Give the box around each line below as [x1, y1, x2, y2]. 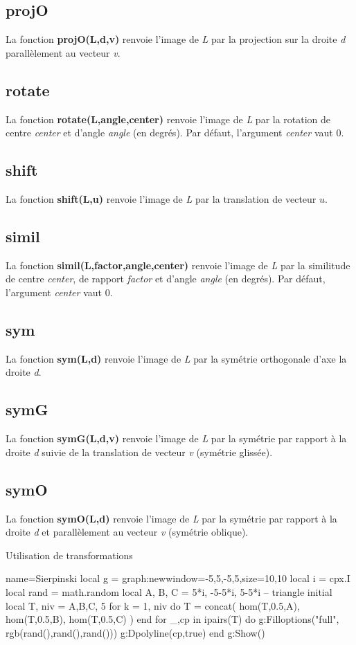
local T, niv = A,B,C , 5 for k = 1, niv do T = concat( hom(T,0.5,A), [6, 598, 300, 612]
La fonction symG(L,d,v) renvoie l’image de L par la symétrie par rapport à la [6, 431, 347, 446]
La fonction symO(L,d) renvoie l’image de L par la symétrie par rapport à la [6, 511, 337, 525]
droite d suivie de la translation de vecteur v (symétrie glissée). [6, 444, 273, 459]
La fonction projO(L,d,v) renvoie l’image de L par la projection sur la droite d [6, 32, 346, 46]
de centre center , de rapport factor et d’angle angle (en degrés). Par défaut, [6, 271, 326, 286]
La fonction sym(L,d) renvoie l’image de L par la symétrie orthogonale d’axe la [6, 351, 347, 365]
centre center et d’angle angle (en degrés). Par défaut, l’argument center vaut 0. [6, 125, 344, 140]
